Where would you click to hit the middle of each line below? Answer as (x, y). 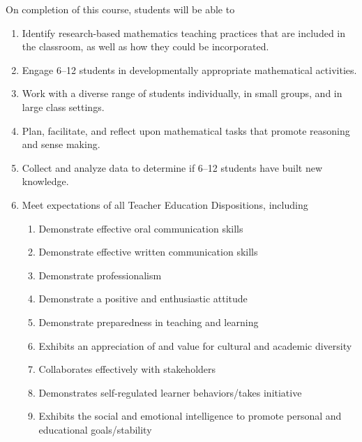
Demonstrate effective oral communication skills (141, 228)
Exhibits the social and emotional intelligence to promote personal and (190, 416)
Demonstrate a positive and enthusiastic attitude (143, 299)
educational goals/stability (95, 429)
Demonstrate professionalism (100, 275)
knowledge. (45, 181)
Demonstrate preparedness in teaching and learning (149, 322)
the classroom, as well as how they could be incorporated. (145, 46)
